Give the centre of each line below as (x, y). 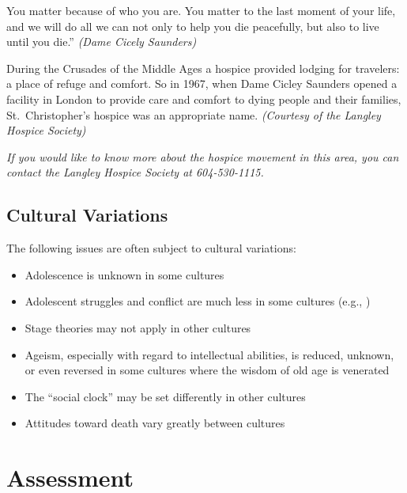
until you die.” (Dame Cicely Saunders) (102, 42)
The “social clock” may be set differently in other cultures (165, 396)
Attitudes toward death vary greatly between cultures (155, 423)
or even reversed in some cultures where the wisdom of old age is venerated (207, 370)
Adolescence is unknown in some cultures (124, 274)
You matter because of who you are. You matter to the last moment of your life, (201, 10)
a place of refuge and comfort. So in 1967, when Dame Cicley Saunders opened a (202, 83)
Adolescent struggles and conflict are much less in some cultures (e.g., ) (198, 301)
